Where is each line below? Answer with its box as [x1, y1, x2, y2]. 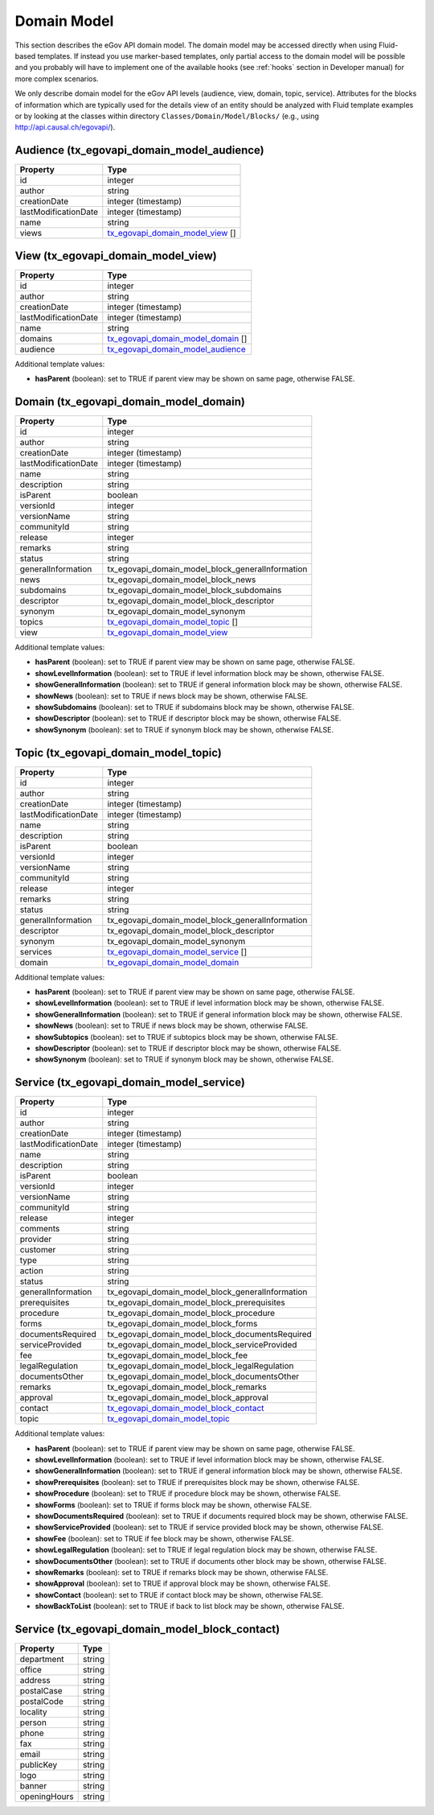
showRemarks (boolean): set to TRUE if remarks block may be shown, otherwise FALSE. [35, 1567, 329, 1577]
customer [19, 1244, 56, 1256]
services [19, 946, 52, 957]
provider [19, 1234, 52, 1245]
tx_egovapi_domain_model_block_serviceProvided [107, 1339, 297, 1351]
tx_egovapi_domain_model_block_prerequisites [107, 1297, 285, 1308]
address [19, 1675, 51, 1686]
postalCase [19, 1685, 63, 1697]
